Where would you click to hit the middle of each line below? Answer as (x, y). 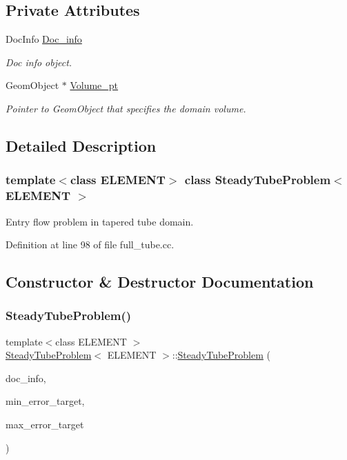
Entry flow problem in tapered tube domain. (100, 221)
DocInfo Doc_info (44, 39)
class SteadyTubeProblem (258, 180)
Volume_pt (94, 85)
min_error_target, (45, 401)
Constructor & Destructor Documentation (160, 282)
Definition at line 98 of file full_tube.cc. (90, 244)
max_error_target (45, 424)
